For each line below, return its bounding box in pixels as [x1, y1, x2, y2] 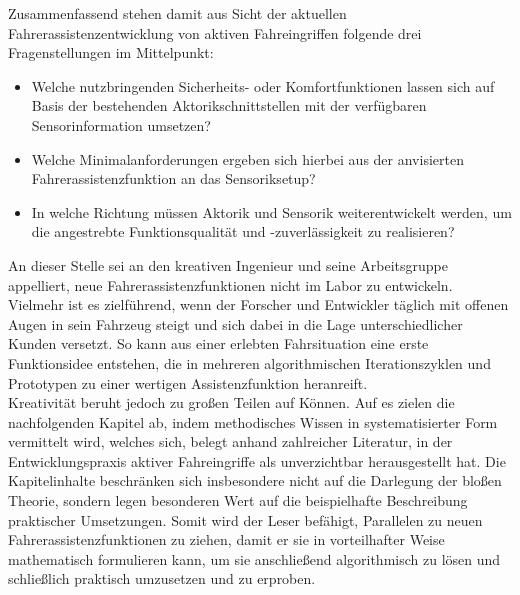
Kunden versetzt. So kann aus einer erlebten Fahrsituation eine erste [8, 333, 429, 354]
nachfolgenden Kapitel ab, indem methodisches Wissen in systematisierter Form [8, 411, 498, 432]
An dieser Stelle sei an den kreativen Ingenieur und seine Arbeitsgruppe [8, 254, 448, 275]
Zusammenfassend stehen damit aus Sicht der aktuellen [8, 3, 347, 23]
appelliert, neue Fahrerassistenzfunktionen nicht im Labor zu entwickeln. [8, 274, 453, 295]
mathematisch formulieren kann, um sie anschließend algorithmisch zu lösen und [8, 548, 501, 569]
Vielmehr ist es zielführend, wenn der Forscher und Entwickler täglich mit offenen [8, 294, 509, 315]
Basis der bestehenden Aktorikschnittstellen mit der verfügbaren [31, 95, 427, 116]
